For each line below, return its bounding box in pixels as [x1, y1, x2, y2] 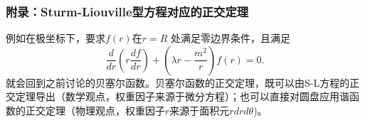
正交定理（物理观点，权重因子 [25, 103, 165, 117]
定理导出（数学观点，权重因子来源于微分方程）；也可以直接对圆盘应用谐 [15, 89, 349, 104]
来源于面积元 [169, 103, 230, 117]
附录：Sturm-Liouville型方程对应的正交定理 [6, 2, 249, 20]
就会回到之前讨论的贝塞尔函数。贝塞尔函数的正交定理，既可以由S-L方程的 [6, 75, 350, 90]
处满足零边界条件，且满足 [170, 31, 290, 46]
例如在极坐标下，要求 [6, 31, 105, 46]
